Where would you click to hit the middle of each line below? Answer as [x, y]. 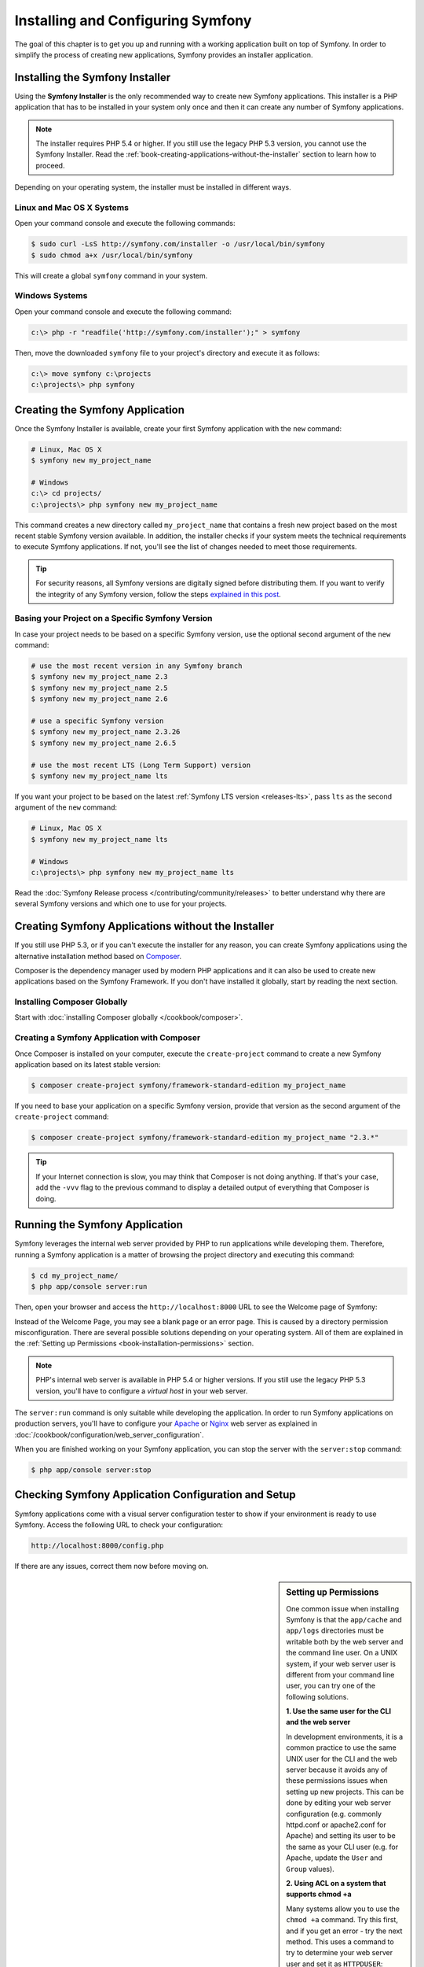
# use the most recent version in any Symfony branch [137, 666]
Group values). [311, 1869]
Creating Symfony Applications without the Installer [144, 926]
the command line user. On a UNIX [342, 1653]
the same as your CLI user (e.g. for [342, 1847]
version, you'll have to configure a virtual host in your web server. [142, 1391]
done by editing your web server [339, 1803]
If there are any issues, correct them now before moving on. [111, 1566]
